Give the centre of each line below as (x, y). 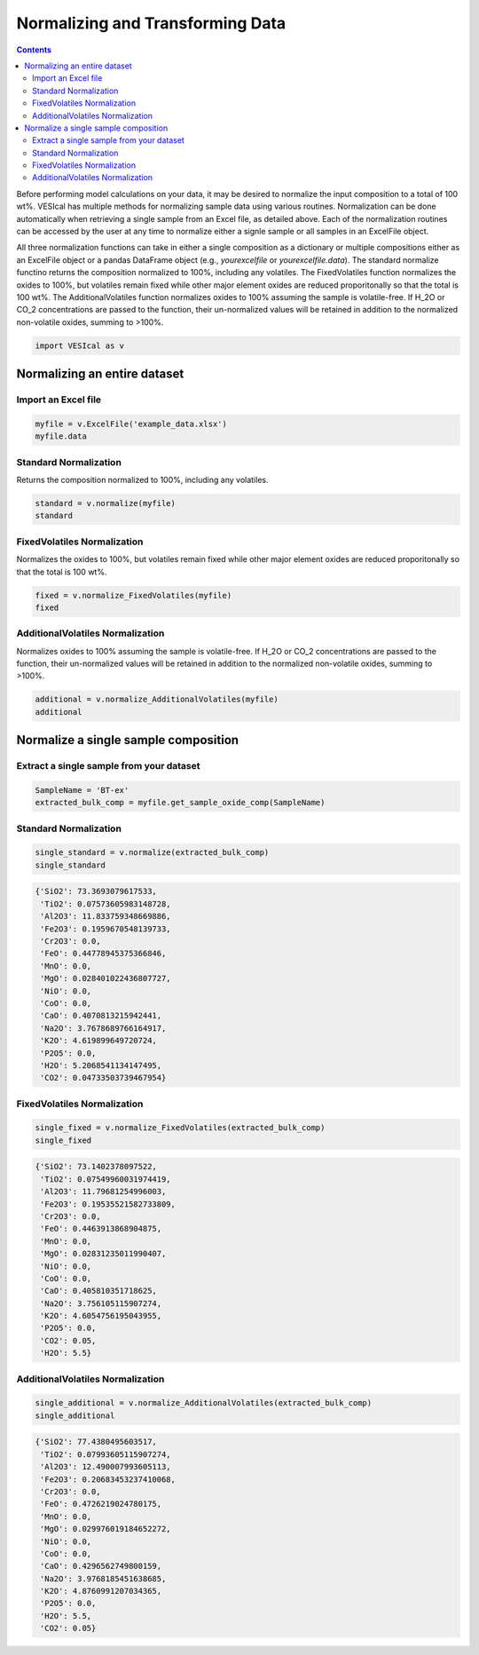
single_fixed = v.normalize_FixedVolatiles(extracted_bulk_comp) (180, 1128)
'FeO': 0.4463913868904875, (101, 1229)
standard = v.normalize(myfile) (106, 503)
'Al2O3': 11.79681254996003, (103, 1192)
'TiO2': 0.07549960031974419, (106, 1179)
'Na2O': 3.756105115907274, (101, 1303)
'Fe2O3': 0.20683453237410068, (108, 1479)
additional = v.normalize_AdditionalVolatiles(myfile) (157, 700)
